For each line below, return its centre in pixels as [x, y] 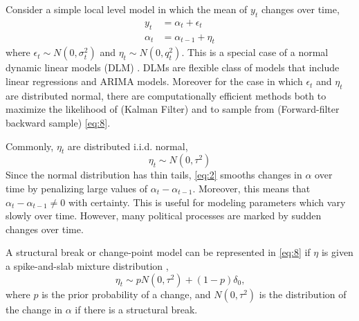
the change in [34, 309]
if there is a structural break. [136, 309]
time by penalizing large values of [77, 189]
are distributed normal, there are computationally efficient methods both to [166, 95]
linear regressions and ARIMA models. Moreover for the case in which [154, 81]
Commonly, [30, 146]
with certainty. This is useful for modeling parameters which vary [207, 202]
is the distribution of [303, 294]
